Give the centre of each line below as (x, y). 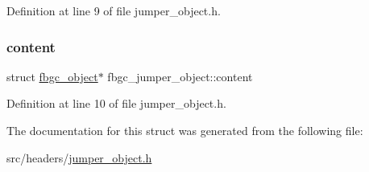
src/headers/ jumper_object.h (79, 157)
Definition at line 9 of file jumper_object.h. (114, 10)
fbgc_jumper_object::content (180, 76)
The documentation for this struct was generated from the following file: (185, 130)
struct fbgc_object (52, 76)
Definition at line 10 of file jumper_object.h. (116, 103)
